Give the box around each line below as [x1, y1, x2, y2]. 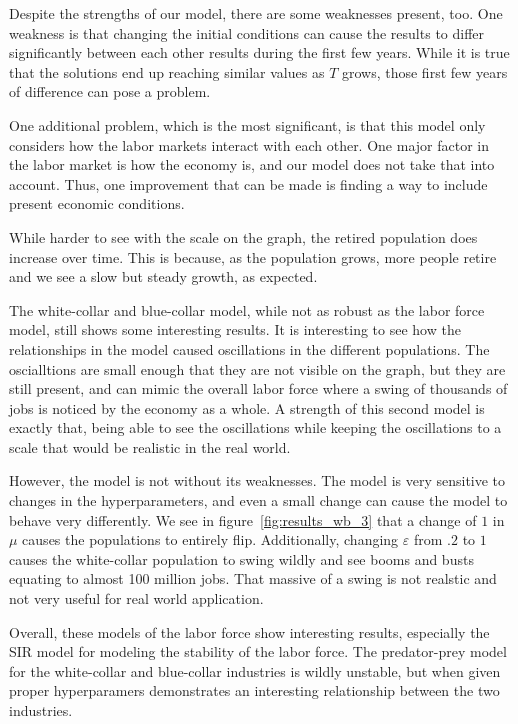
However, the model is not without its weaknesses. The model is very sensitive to [9, 470, 506, 491]
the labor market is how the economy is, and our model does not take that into [9, 154, 495, 175]
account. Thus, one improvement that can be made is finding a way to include [9, 173, 488, 194]
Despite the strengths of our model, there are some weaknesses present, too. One [9, 3, 503, 23]
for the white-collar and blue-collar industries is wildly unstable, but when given [9, 660, 501, 681]
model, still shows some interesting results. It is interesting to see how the [9, 319, 461, 340]
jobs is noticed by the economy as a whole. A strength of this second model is [9, 397, 485, 418]
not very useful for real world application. [9, 588, 264, 609]
